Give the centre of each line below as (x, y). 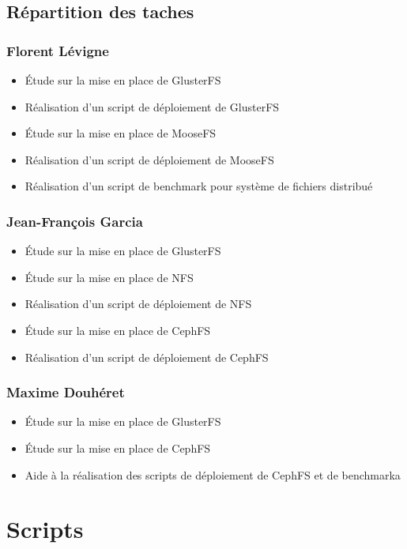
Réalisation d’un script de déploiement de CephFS (147, 357)
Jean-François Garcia (75, 221)
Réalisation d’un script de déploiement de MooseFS (149, 159)
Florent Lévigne (58, 50)
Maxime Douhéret (66, 392)
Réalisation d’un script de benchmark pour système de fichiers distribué (199, 186)
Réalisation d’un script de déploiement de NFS (138, 304)
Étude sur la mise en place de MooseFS (121, 133)
